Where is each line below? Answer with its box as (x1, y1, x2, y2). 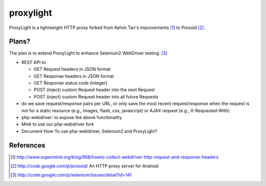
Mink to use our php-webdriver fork (21, 121, 94, 127)
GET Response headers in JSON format (33, 73, 114, 79)
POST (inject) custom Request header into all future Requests (33, 93, 159, 99)
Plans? (9, 37, 31, 46)
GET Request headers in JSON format (33, 66, 111, 72)
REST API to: (21, 59, 47, 65)
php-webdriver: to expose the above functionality (21, 114, 122, 120)
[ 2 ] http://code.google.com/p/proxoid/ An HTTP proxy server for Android (10, 163, 159, 169)
